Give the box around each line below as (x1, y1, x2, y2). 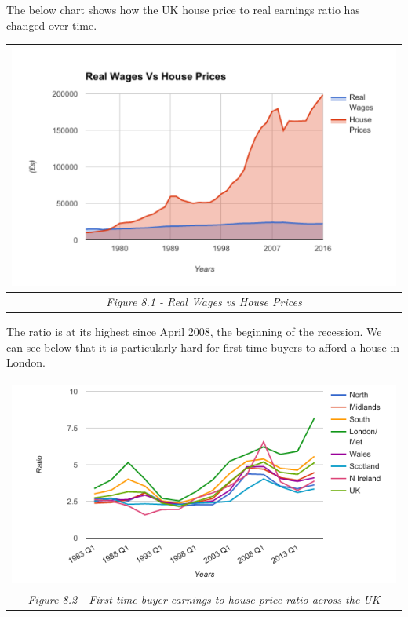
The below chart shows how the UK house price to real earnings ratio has (6, 2, 360, 17)
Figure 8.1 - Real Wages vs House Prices (106, 293, 302, 309)
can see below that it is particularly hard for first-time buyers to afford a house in (6, 338, 400, 355)
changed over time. (6, 16, 97, 33)
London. (6, 354, 46, 371)
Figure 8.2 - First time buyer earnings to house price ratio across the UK (27, 590, 381, 607)
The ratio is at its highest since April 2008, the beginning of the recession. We (6, 323, 382, 340)
